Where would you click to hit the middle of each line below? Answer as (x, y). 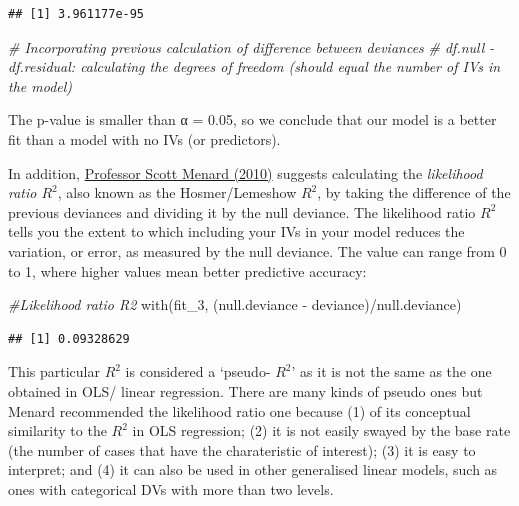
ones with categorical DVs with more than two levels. (171, 488)
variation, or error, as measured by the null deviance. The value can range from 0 (257, 250)
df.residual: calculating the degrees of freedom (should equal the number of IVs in (254, 66)
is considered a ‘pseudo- (198, 371)
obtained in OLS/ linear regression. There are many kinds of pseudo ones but (245, 390)
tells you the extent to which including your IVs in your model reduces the (236, 231)
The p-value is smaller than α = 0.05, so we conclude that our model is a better (252, 119)
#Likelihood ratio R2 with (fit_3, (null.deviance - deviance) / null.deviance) (235, 304)
